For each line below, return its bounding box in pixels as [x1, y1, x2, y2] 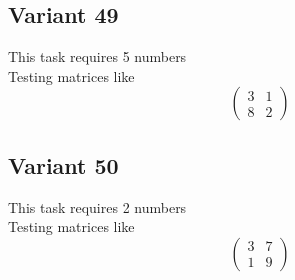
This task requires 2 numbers [8, 196, 187, 217]
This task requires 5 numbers [8, 46, 187, 67]
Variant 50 [8, 149, 119, 180]
